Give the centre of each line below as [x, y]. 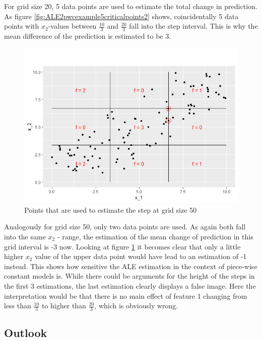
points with [22, 26]
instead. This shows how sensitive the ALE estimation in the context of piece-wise [131, 266]
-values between [72, 26]
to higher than [64, 306]
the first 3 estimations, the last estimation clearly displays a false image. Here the [130, 285]
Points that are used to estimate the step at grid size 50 [111, 209]
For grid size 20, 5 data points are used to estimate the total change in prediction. [131, 6]
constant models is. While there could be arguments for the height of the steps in [129, 276]
